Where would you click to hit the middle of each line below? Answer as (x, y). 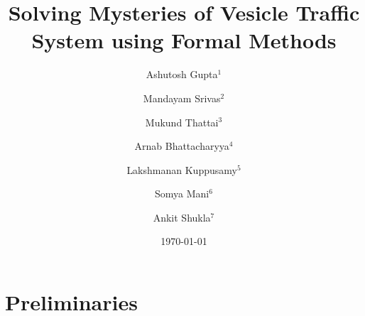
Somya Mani (182, 194)
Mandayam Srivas (182, 98)
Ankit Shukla (182, 217)
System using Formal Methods (184, 40)
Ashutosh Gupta (182, 74)
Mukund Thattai (182, 122)
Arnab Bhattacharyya (182, 146)
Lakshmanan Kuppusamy (182, 169)
